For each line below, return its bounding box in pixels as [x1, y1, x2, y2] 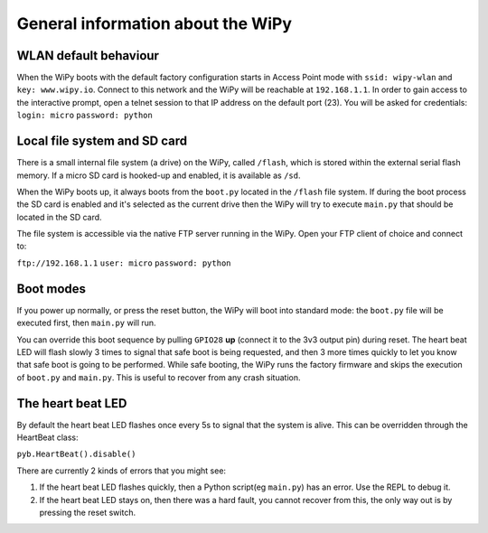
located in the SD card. [16, 211, 103, 222]
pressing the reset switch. [39, 507, 136, 518]
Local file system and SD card [16, 134, 188, 149]
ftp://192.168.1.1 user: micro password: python [16, 257, 231, 268]
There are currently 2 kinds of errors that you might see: [16, 465, 226, 476]
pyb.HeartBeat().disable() [16, 449, 136, 460]
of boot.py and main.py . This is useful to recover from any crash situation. [16, 371, 301, 383]
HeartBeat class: [16, 432, 79, 443]
